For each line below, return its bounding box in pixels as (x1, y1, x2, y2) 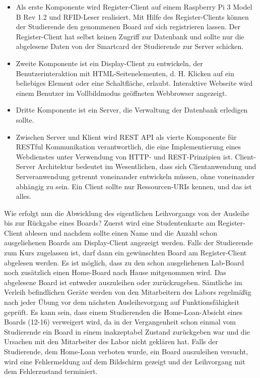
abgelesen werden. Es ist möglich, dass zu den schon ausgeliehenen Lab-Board (4, 257, 244, 267)
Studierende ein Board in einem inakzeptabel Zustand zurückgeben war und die (4, 326, 250, 337)
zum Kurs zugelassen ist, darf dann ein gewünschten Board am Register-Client (4, 247, 247, 258)
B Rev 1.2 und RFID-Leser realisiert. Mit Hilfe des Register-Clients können (16, 11, 249, 22)
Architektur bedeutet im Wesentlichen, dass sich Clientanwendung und (37, 161, 256, 172)
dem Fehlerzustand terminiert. (4, 366, 98, 376)
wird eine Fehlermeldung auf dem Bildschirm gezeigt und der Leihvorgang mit (4, 356, 245, 366)
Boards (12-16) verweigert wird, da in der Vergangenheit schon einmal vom (4, 316, 236, 327)
